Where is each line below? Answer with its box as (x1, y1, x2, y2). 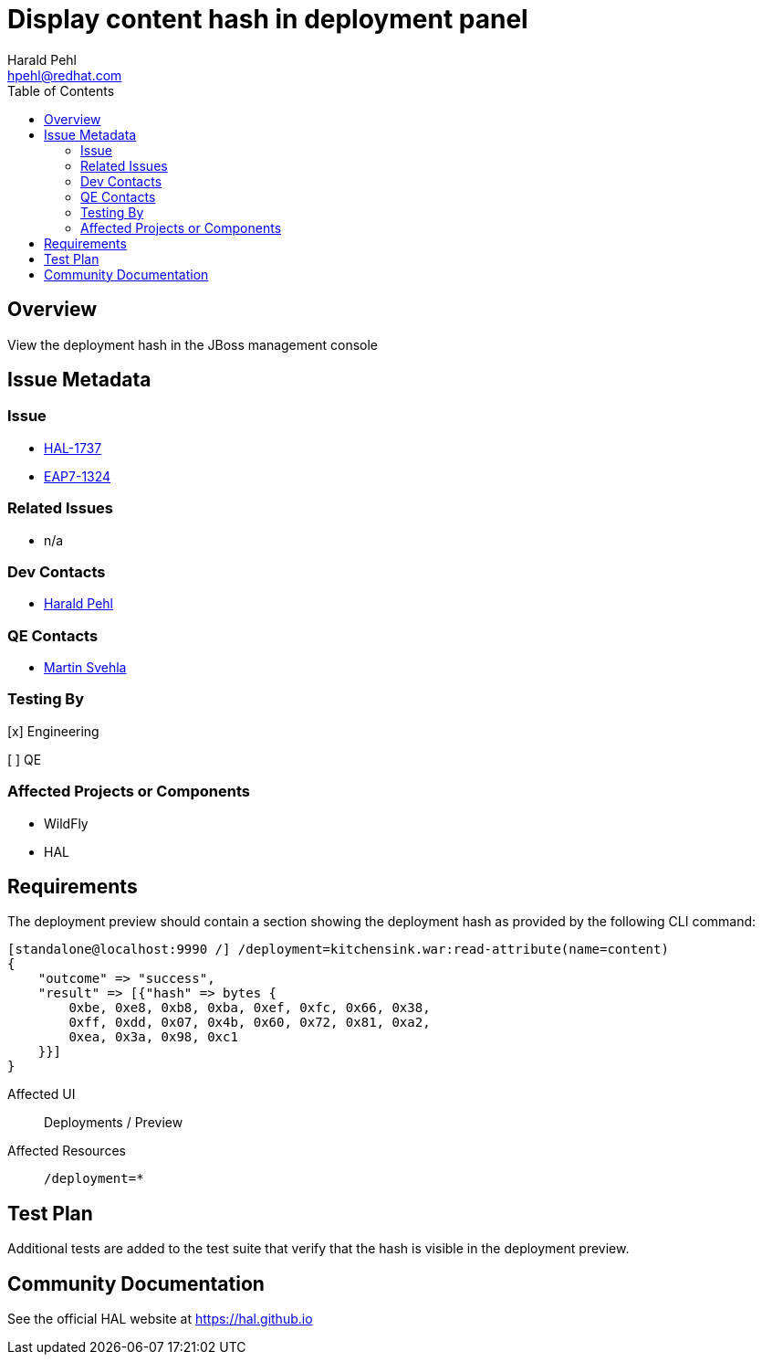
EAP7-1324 (44, 468, 111, 484)
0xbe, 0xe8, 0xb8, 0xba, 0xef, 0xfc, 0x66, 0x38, (68, 1000, 431, 1016)
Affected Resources (7, 1143, 126, 1159)
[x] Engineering (7, 723, 99, 739)
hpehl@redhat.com (7, 67, 122, 83)
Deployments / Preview (44, 1114, 183, 1131)
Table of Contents (7, 82, 115, 99)
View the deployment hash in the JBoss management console (7, 336, 378, 353)
